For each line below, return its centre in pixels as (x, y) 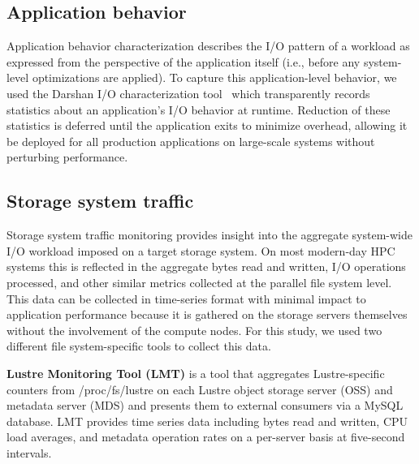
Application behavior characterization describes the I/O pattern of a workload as (208, 46)
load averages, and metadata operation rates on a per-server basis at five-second (206, 437)
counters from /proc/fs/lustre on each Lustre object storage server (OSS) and (200, 389)
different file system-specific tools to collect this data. (139, 346)
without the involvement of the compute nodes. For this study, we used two (194, 330)
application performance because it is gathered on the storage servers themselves (207, 314)
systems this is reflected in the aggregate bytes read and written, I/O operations (206, 266)
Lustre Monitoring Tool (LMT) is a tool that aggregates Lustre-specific (196, 373)
